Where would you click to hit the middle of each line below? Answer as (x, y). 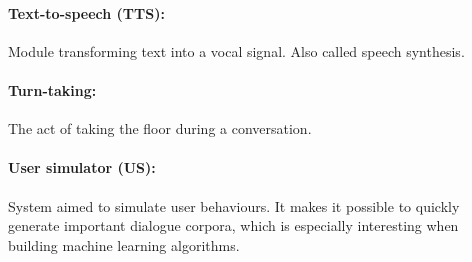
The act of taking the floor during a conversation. (160, 128)
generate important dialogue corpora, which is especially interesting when (233, 225)
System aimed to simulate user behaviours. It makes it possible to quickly (234, 205)
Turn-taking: (52, 89)
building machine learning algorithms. (124, 244)
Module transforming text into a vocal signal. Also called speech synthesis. (236, 50)
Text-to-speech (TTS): (86, 12)
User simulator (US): (82, 167)
